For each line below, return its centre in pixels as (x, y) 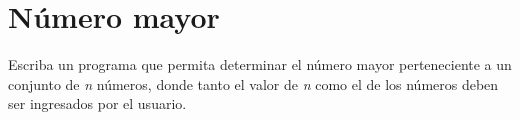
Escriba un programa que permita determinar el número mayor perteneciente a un (260, 64)
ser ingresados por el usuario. (97, 103)
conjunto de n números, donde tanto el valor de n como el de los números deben (253, 83)
